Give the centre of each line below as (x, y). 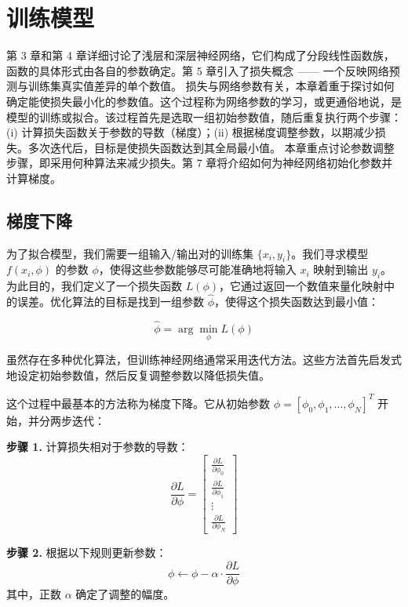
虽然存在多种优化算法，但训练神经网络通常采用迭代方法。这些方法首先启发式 (204, 360)
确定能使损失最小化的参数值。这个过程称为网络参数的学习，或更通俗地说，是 (204, 101)
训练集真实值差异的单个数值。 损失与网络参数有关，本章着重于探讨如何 (211, 86)
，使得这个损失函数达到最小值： (297, 302)
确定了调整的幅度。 (125, 594)
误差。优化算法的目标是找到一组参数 (110, 302)
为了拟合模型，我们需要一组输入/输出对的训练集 (130, 253)
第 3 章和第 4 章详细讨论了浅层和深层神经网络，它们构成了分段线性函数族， (200, 55)
